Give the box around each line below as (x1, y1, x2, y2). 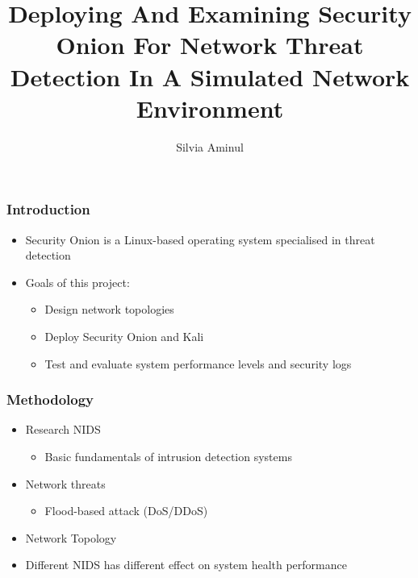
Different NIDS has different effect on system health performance (25, 556, 347, 573)
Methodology (6, 389, 94, 410)
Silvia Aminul (176, 138, 244, 155)
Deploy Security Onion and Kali (44, 327, 204, 344)
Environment (136, 91, 284, 124)
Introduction (6, 199, 90, 219)
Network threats (25, 475, 106, 492)
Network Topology (25, 529, 117, 546)
